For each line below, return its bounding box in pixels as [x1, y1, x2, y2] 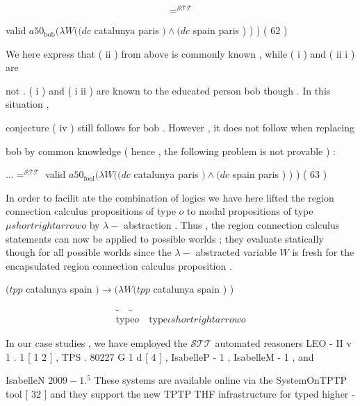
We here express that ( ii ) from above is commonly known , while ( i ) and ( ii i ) [6, 46, 355, 60]
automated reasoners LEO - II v [215, 336, 352, 350]
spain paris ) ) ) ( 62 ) [193, 23, 288, 38]
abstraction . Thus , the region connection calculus [124, 218, 340, 232]
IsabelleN [6, 373, 45, 387]
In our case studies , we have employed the [6, 336, 188, 350]
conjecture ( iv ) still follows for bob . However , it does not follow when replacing [6, 120, 355, 135]
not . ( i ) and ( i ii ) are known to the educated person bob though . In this [6, 83, 331, 97]
